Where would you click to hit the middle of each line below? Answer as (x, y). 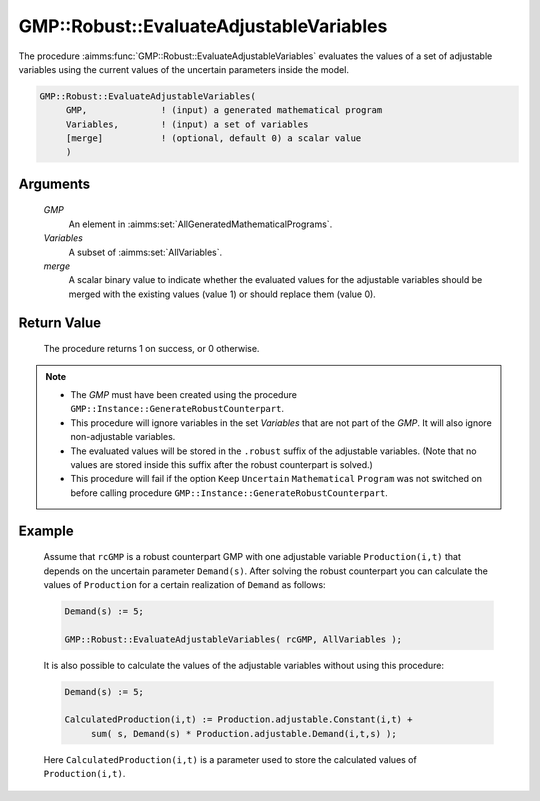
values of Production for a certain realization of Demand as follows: (184, 584)
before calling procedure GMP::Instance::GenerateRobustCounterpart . (229, 492)
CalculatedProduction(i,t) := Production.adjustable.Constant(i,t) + (238, 719)
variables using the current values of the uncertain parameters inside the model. (184, 69)
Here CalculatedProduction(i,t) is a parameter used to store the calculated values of (230, 759)
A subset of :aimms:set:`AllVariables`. (145, 252)
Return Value (60, 322)
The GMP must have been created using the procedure (183, 395)
